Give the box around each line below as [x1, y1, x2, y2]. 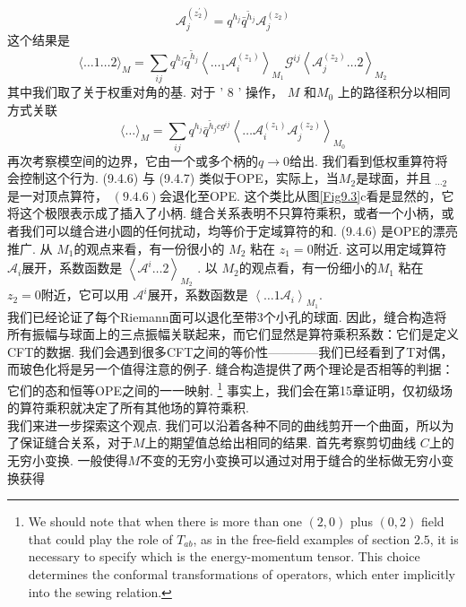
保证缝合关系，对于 [19, 433, 133, 452]
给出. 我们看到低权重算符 [289, 151, 436, 169]
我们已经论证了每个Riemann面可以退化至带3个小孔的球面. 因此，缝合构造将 [7, 307, 447, 325]
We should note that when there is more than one [28, 512, 302, 531]
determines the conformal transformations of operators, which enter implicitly [28, 565, 456, 583]
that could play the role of [28, 529, 173, 548]
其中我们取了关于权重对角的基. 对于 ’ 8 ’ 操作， [7, 82, 283, 101]
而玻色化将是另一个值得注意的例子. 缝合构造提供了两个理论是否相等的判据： [7, 360, 454, 378]
